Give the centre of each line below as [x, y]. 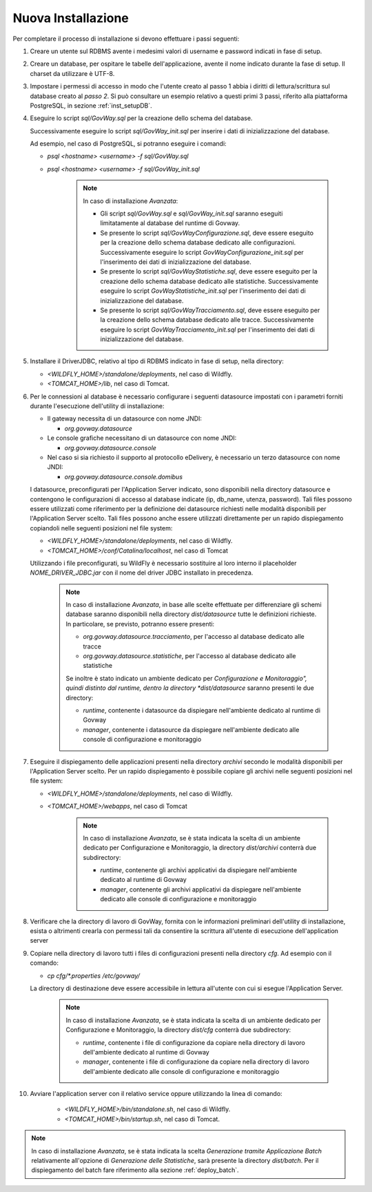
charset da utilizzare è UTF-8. [72, 73]
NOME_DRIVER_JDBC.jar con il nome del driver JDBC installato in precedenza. [142, 573]
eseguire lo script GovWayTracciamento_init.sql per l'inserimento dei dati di [207, 329]
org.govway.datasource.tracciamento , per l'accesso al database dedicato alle [194, 637]
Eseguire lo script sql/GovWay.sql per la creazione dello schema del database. [141, 118]
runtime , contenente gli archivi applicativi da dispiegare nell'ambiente [199, 870]
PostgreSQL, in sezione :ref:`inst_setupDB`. [91, 105]
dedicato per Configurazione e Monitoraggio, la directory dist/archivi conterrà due [200, 848]
